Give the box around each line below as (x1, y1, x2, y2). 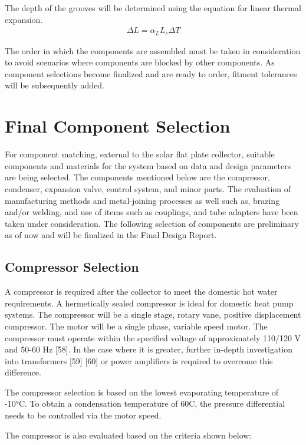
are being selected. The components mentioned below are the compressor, (5, 171, 270, 183)
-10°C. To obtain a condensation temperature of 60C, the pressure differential (5, 397, 285, 410)
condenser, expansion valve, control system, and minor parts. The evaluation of (5, 182, 291, 195)
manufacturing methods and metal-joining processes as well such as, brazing (5, 194, 280, 206)
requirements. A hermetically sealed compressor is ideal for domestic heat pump (5, 296, 294, 309)
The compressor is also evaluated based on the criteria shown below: (5, 428, 252, 441)
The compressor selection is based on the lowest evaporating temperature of (5, 385, 279, 398)
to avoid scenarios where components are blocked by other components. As (5, 56, 275, 68)
